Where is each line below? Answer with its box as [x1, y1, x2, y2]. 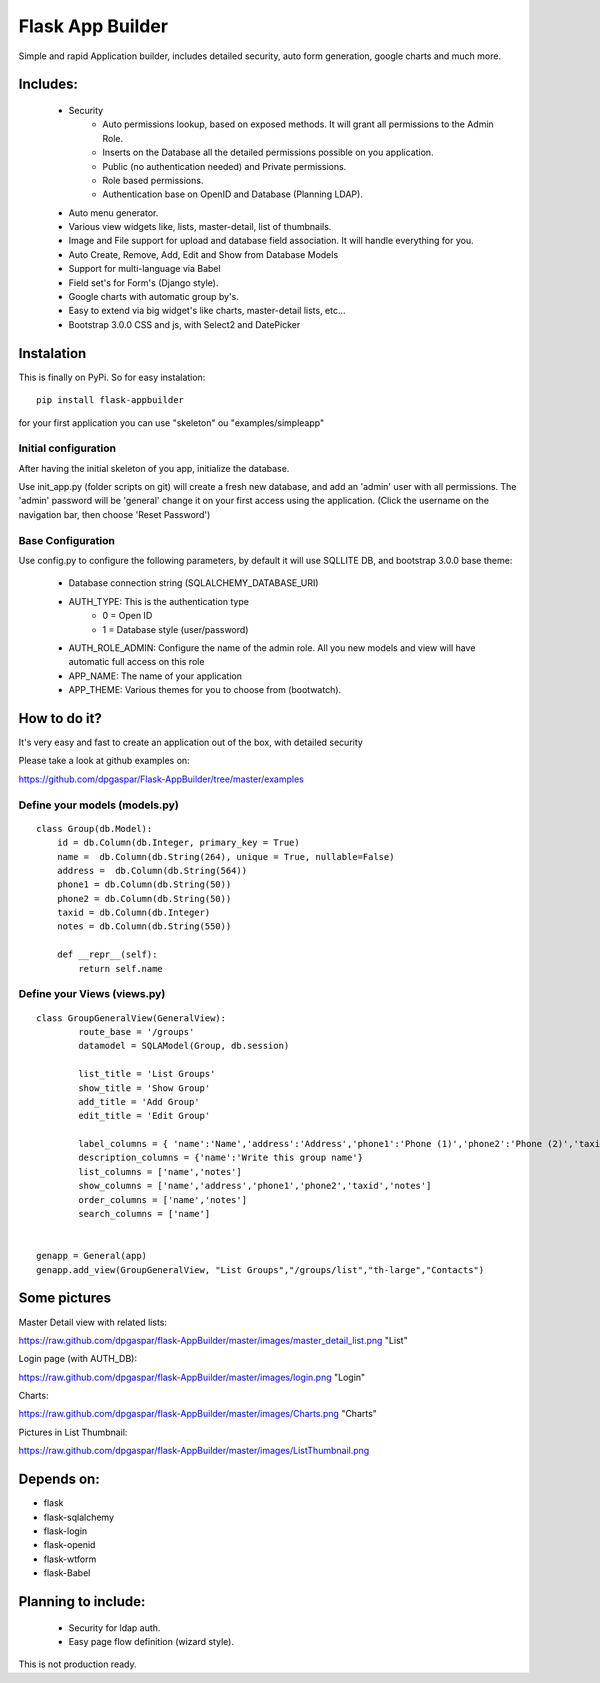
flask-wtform [43, 1553, 97, 1565]
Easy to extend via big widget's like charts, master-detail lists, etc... [68, 305, 346, 317]
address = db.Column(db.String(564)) [56, 865, 248, 876]
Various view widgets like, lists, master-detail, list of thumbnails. [68, 221, 332, 233]
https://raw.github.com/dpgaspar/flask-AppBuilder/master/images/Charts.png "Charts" [18, 1408, 377, 1420]
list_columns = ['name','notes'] [78, 1166, 242, 1177]
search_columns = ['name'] [78, 1208, 211, 1220]
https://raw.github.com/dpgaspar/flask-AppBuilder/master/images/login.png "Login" [18, 1371, 366, 1383]
